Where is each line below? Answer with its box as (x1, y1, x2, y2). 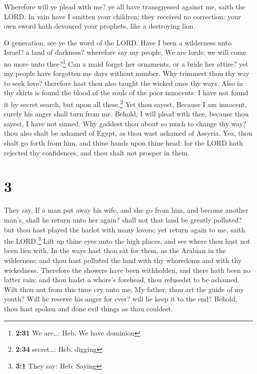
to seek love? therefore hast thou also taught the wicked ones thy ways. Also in (4, 77, 243, 88)
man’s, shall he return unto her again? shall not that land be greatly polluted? (4, 214, 242, 224)
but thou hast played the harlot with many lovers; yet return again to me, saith (4, 224, 246, 234)
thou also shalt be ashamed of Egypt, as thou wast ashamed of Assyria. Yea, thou (4, 128, 253, 138)
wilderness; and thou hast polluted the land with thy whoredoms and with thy (4, 255, 242, 265)
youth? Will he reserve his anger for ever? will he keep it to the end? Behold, (4, 294, 237, 304)
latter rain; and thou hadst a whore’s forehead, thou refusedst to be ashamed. (4, 274, 240, 285)
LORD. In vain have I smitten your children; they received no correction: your (4, 11, 241, 21)
